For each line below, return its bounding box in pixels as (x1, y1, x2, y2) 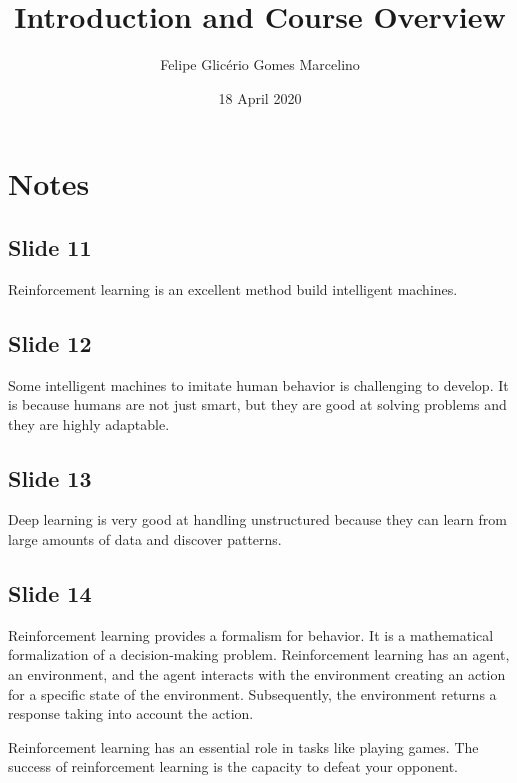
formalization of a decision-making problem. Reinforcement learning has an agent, (8, 644, 510, 665)
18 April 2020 (218, 87, 302, 108)
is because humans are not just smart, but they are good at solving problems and (8, 394, 507, 415)
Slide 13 (8, 462, 92, 493)
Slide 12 (8, 327, 92, 358)
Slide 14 (8, 578, 92, 609)
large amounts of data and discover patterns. (8, 529, 282, 550)
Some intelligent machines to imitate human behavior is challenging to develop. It (8, 374, 509, 395)
